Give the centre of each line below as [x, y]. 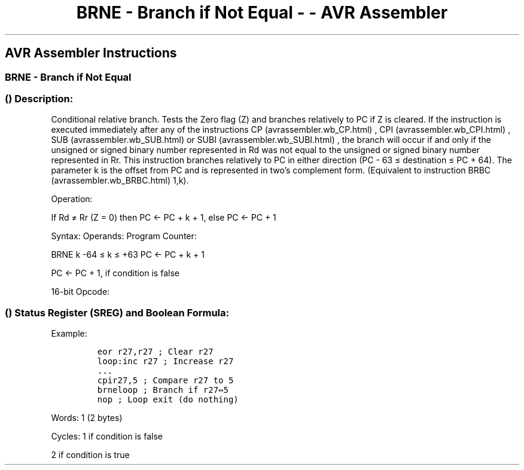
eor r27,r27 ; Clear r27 [155, 352]
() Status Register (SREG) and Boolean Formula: [117, 312]
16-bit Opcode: [80, 292]
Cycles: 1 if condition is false [107, 437]
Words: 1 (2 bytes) [87, 418]
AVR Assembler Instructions [91, 53]
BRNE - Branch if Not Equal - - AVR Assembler [262, 13]
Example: [69, 334]
